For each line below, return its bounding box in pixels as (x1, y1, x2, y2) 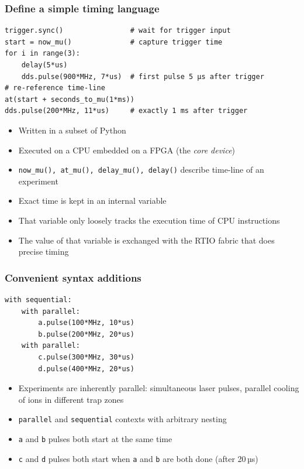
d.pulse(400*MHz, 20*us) (38, 364, 134, 373)
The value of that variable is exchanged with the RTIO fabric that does (18, 234, 275, 246)
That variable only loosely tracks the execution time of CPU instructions (18, 214, 280, 226)
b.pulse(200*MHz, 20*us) (38, 330, 134, 338)
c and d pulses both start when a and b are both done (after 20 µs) (18, 452, 258, 464)
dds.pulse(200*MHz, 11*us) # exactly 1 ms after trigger (5, 107, 248, 115)
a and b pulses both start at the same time (18, 433, 172, 444)
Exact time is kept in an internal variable (18, 194, 167, 207)
